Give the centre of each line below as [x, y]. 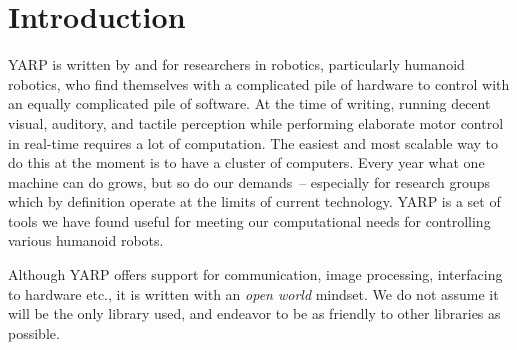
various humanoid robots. [86, 240]
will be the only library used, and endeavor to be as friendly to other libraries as [254, 313]
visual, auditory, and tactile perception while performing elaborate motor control [256, 122]
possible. [34, 332]
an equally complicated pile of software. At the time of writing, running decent [249, 103]
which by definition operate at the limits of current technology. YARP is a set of [254, 201]
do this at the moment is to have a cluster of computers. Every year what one [246, 162]
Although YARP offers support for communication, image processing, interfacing [255, 274]
